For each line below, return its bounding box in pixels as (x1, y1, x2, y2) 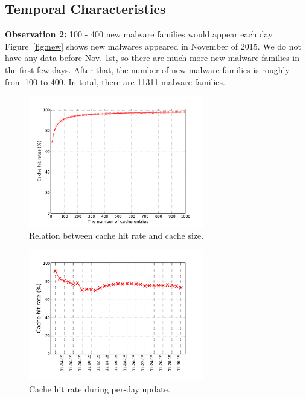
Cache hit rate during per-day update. (29, 382, 170, 395)
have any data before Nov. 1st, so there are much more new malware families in (5, 51, 300, 64)
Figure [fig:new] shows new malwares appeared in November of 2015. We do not (5, 39, 301, 52)
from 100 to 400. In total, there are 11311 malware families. (5, 75, 225, 88)
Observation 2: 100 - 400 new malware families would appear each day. (5, 28, 275, 41)
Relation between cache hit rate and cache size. (29, 229, 204, 241)
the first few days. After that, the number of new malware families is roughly (5, 63, 290, 76)
